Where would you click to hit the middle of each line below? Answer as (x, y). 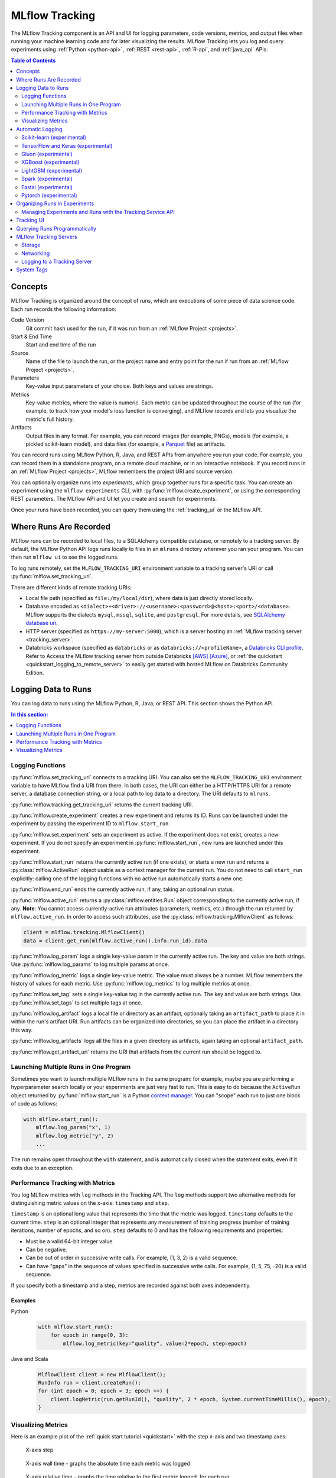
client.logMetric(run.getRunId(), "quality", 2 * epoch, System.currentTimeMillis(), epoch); (190, 1399)
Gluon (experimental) (47, 154)
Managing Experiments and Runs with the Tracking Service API (98, 212)
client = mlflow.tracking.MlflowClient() (84, 932)
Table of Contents (33, 60)
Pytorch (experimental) (49, 195)
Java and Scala (30, 1359)
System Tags (32, 270)
